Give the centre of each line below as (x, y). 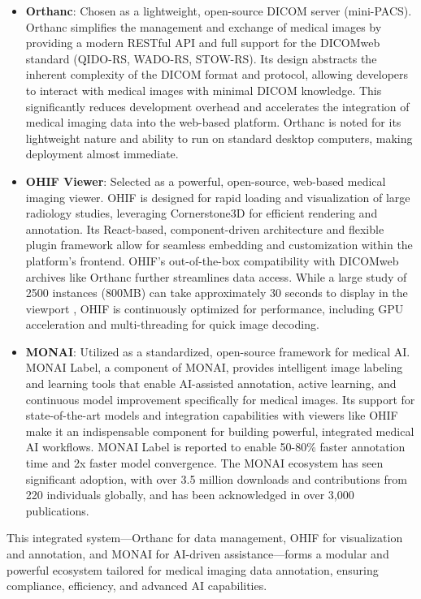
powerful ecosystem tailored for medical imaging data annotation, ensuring (193, 569)
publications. (57, 510)
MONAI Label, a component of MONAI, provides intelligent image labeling (214, 367)
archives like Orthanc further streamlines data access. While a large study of (216, 276)
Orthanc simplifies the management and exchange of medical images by (204, 26)
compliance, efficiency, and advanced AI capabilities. (137, 586)
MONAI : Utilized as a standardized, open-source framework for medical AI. (218, 351)
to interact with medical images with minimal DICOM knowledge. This (204, 90)
